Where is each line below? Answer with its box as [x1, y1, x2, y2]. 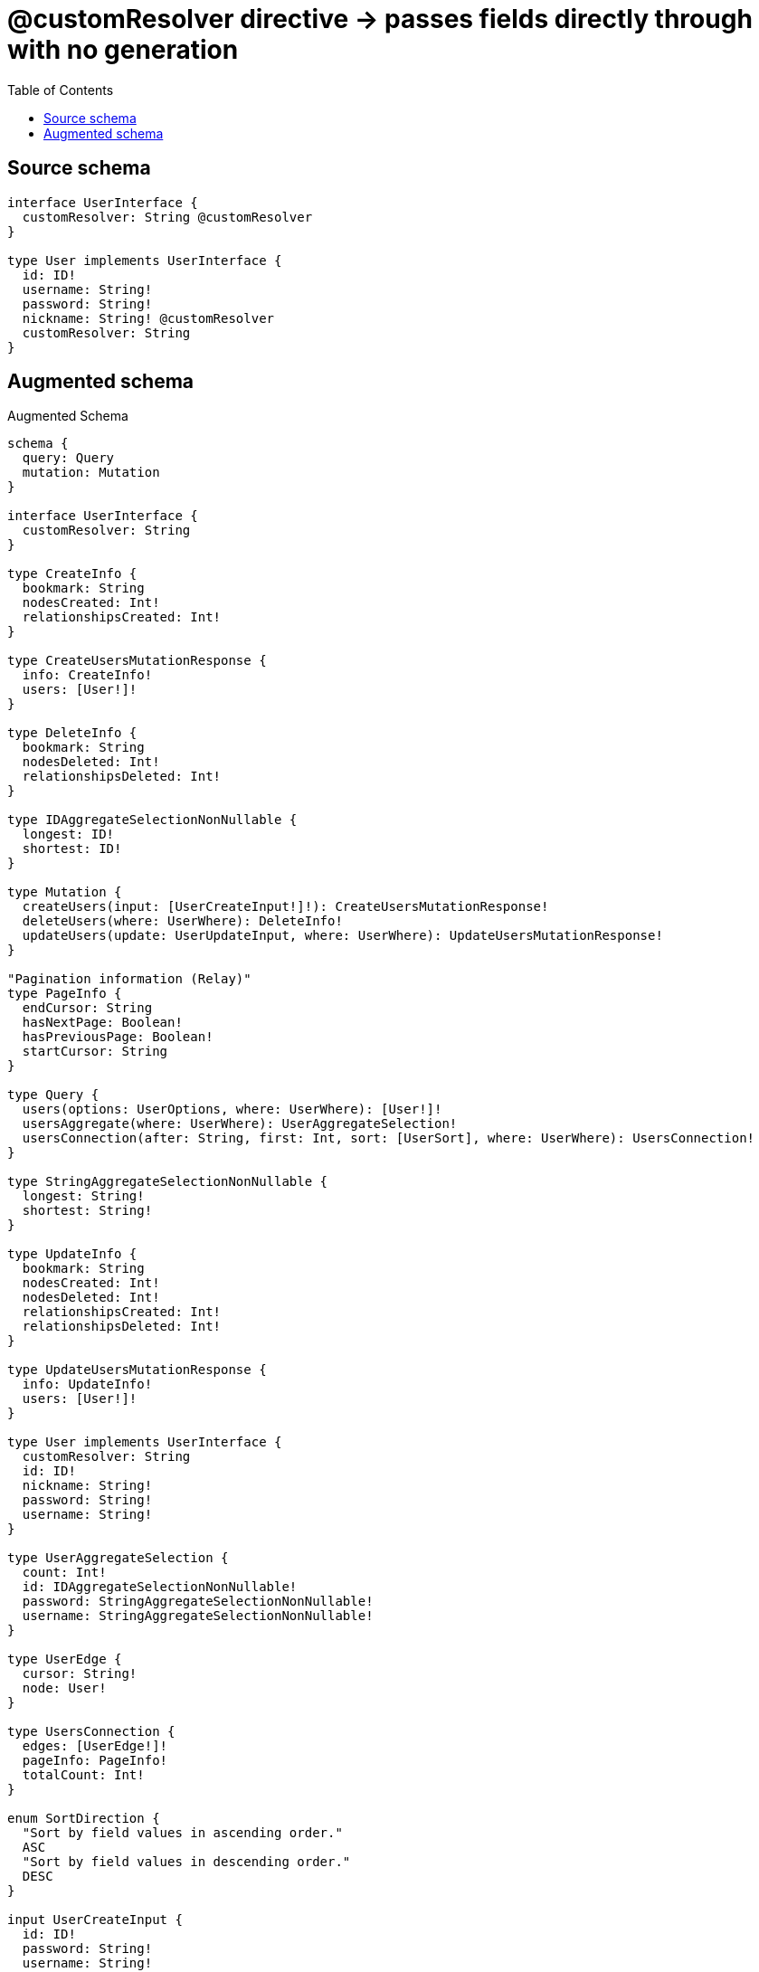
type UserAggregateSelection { [7, 1550, 229, 1566]
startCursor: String [22, 1044, 168, 1059]
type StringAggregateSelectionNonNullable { [7, 1174, 328, 1190]
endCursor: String [22, 1000, 153, 1016]
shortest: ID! [22, 841, 122, 857]
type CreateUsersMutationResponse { [7, 653, 267, 668]
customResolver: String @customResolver [22, 209, 313, 224]
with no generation [7, 34, 239, 65]
